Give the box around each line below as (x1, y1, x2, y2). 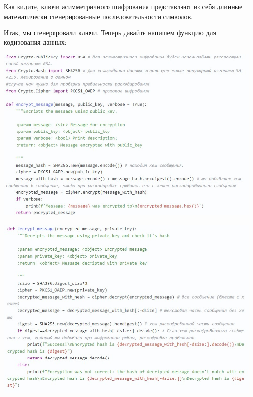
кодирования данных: (4, 37, 67, 47)
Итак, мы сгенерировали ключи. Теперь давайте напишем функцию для (4, 27, 216, 38)
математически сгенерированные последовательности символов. (4, 11, 193, 21)
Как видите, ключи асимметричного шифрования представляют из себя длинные (4, 1, 243, 11)
